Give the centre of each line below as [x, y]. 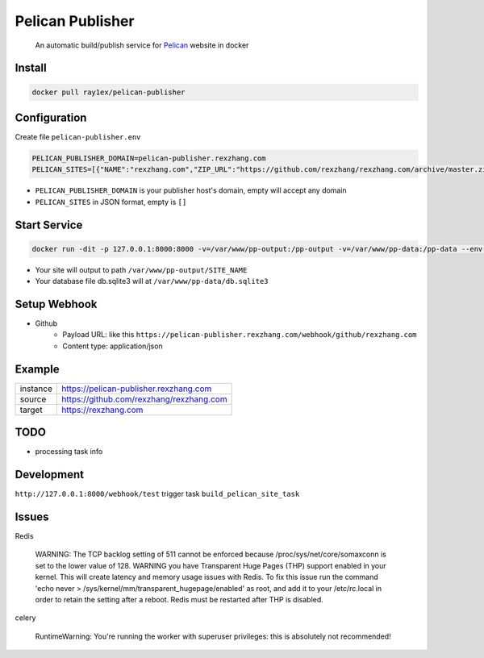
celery [25, 618]
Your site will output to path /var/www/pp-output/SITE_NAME [141, 269]
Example [37, 369]
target [31, 410]
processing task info [69, 452]
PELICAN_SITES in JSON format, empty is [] [111, 202]
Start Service [49, 225]
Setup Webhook [56, 304]
